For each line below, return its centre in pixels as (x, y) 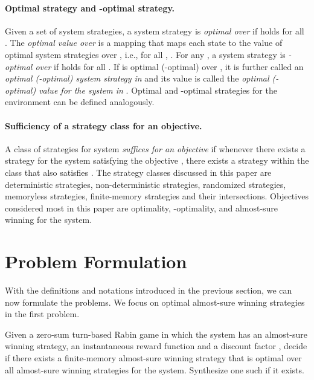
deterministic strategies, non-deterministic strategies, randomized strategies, (146, 184)
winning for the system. (49, 220)
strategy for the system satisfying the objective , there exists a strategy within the (157, 160)
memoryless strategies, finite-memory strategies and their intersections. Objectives (157, 196)
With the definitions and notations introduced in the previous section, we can (149, 290)
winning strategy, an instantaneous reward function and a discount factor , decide (156, 346)
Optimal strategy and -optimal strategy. (90, 8)
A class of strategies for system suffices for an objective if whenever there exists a (155, 148)
